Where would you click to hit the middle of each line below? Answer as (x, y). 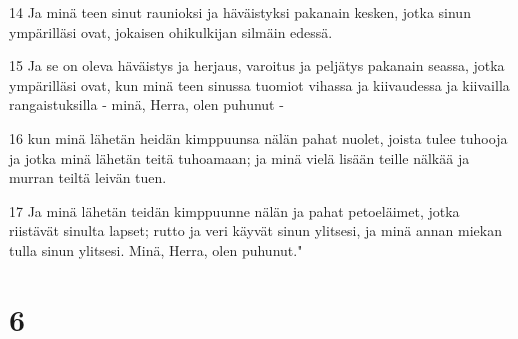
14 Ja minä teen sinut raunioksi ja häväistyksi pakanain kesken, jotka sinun (240, 12)
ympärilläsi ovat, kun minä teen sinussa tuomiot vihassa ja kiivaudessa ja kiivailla (259, 84)
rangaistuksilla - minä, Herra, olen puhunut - (146, 104)
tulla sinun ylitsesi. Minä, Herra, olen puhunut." (156, 249)
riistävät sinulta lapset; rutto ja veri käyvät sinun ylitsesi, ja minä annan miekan (255, 230)
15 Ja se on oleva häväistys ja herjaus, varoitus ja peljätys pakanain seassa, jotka (257, 65)
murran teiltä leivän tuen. (88, 177)
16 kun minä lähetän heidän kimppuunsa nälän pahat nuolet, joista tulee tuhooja (258, 137)
